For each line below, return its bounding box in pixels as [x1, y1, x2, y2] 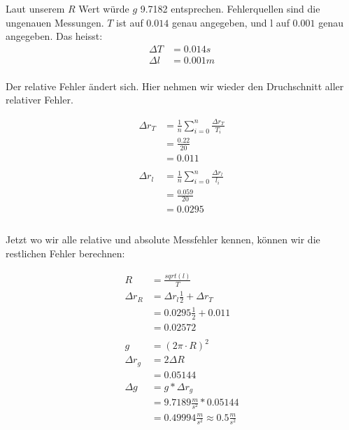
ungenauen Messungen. [6, 15, 104, 29]
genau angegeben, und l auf [171, 15, 290, 29]
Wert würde [78, 1, 129, 15]
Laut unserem [6, 1, 65, 15]
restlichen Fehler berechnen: [6, 246, 125, 260]
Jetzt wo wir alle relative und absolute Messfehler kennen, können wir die [6, 232, 320, 247]
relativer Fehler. [6, 92, 73, 107]
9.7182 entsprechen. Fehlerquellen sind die [140, 1, 320, 15]
